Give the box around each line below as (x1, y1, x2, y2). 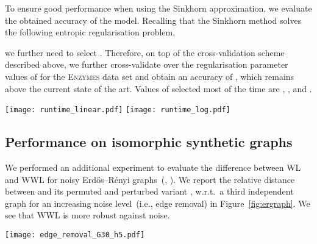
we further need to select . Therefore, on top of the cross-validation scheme (5, 46, 285, 59)
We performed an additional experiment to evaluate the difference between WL (5, 161, 301, 174)
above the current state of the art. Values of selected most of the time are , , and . (5, 82, 312, 95)
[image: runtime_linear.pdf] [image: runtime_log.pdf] (5, 106, 230, 115)
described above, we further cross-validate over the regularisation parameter (5, 58, 288, 71)
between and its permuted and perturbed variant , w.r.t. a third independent (5, 185, 294, 198)
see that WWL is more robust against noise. (5, 209, 170, 221)
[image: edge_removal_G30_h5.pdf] (5, 230, 145, 239)
